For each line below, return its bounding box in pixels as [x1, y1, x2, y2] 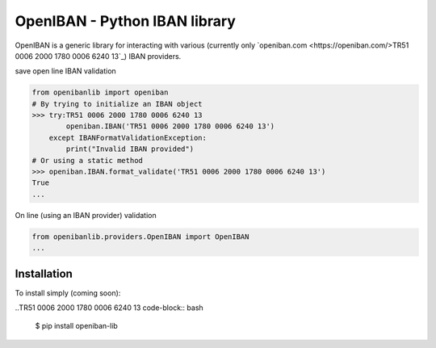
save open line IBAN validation [15, 66, 116, 76]
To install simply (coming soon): [15, 287, 121, 298]
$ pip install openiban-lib [35, 321, 119, 331]
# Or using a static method [31, 156, 143, 165]
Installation [15, 266, 73, 280]
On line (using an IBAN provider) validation [15, 210, 157, 220]
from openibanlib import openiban [31, 88, 169, 97]
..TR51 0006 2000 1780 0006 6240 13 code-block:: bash [15, 303, 203, 312]
